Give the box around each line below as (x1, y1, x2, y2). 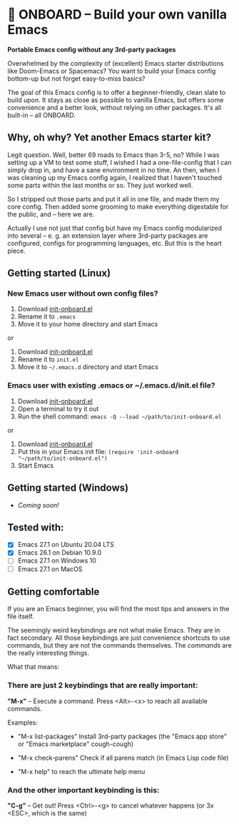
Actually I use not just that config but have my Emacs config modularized (7, 223, 223, 232)
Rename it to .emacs (17, 312, 76, 321)
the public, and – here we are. (7, 210, 95, 218)
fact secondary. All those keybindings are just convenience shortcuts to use (7, 633, 230, 642)
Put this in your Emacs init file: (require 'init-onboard (17, 447, 179, 456)
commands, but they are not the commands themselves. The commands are (7, 641, 232, 650)
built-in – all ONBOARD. (7, 111, 76, 119)
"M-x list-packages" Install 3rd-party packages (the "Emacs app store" (17, 732, 227, 740)
